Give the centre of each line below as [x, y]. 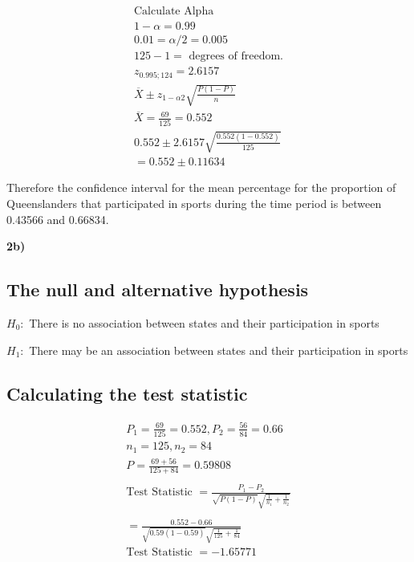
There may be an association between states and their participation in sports [219, 350]
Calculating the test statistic [127, 393]
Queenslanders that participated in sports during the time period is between [194, 203]
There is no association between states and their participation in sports [204, 322]
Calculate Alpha [174, 12]
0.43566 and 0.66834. [58, 219]
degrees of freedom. [236, 57]
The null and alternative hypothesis [158, 289]
